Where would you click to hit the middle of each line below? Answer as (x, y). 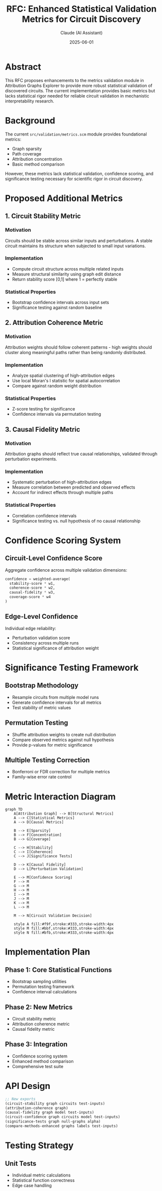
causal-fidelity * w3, (32, 593)
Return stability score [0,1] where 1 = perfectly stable (65, 279)
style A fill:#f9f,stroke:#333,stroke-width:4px (64, 924)
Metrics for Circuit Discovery (81, 19)
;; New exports (20, 1099)
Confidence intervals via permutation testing (57, 414)
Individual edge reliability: (31, 628)
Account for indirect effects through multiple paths (63, 493)
